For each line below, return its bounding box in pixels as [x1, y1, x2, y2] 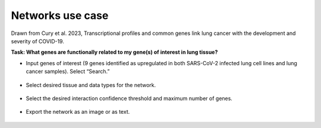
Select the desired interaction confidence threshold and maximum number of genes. [26, 95, 233, 102]
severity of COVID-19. [11, 37, 65, 44]
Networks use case [11, 9, 109, 22]
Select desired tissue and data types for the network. [26, 81, 156, 88]
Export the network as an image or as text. [26, 108, 130, 116]
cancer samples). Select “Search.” [26, 68, 110, 75]
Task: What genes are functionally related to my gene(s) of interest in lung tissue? [11, 49, 218, 56]
